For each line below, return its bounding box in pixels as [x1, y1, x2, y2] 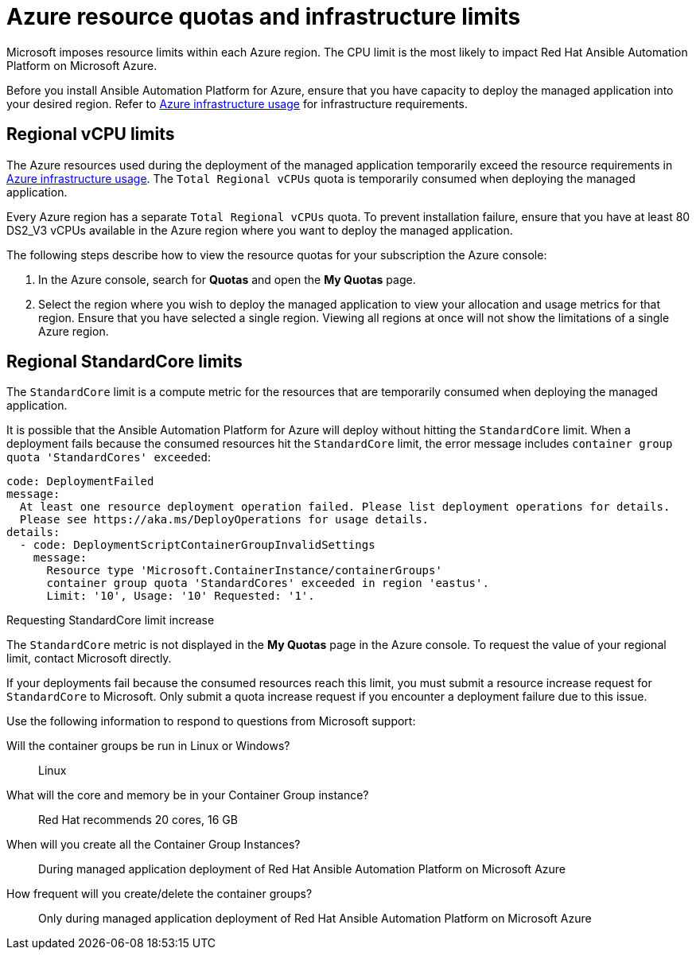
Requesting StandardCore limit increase [6, 613, 215, 628]
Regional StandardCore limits [6, 352, 243, 372]
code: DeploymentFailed [6, 475, 154, 488]
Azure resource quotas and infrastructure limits [6, 3, 521, 30]
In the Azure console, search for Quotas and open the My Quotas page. [38, 272, 416, 286]
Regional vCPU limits [6, 124, 175, 145]
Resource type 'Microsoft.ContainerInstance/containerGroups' [46, 564, 442, 577]
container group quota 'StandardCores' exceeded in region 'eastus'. [46, 577, 489, 590]
